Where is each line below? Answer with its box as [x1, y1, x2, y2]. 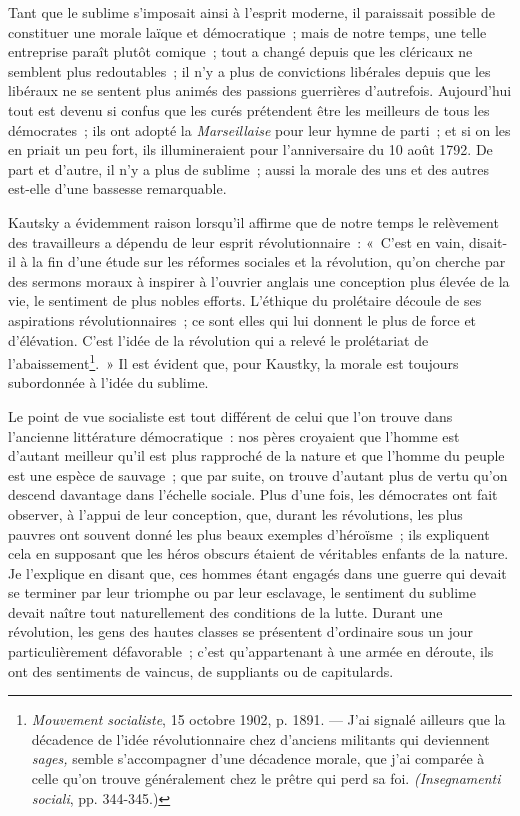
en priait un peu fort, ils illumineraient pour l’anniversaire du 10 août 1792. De [8, 139, 493, 160]
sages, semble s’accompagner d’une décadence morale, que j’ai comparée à [31, 748, 485, 769]
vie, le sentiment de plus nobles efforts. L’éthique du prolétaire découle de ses [8, 290, 482, 311]
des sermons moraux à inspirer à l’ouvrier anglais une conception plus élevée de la [8, 270, 510, 291]
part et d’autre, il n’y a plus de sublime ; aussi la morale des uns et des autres [8, 158, 490, 179]
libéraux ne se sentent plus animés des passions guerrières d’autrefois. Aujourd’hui [8, 80, 512, 101]
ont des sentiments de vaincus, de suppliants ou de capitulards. [8, 660, 394, 681]
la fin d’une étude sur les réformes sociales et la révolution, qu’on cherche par [32, 251, 506, 272]
